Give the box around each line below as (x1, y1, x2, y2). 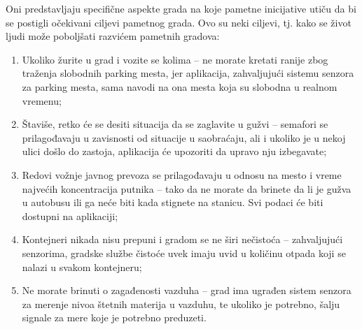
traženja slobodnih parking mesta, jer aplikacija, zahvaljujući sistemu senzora (22, 66, 354, 80)
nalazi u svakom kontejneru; (22, 259, 142, 274)
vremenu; (22, 93, 62, 108)
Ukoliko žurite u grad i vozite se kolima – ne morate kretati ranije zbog (22, 52, 328, 66)
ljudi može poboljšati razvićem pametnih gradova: (6, 29, 220, 43)
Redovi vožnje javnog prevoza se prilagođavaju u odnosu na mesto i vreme (22, 167, 342, 182)
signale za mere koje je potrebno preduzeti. (22, 310, 207, 325)
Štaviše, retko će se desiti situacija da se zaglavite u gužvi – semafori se (22, 117, 328, 131)
